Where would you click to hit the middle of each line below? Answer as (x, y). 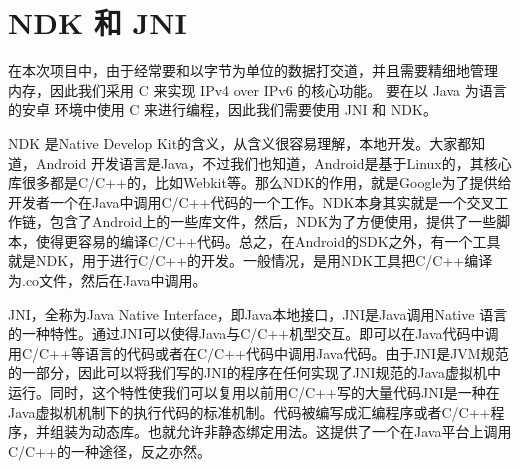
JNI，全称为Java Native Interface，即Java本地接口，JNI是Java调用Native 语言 (258, 313)
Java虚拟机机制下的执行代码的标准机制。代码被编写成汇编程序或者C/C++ (249, 411)
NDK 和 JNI (97, 22)
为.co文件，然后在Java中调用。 (107, 280)
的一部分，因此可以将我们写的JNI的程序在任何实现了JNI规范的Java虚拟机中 (254, 372)
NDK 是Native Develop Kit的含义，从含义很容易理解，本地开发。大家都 (240, 142)
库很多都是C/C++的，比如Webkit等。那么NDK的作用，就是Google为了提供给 (260, 182)
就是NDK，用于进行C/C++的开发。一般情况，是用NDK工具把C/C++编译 (250, 260)
